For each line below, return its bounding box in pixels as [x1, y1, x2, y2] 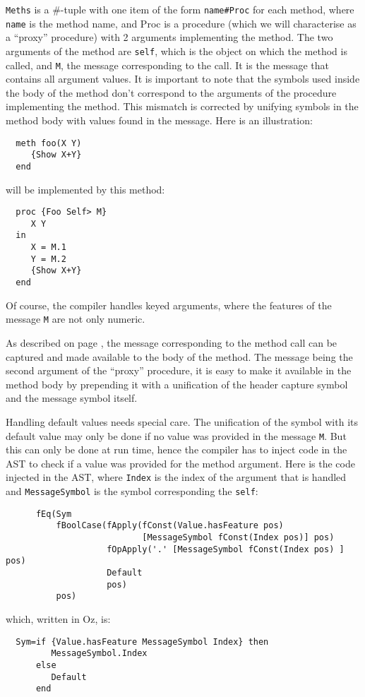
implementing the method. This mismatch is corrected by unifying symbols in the [6, 99, 359, 114]
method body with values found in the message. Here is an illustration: [6, 113, 313, 127]
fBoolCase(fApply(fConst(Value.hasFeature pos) [56, 520, 284, 531]
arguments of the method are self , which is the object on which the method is [6, 43, 347, 58]
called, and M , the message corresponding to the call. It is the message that [6, 57, 329, 72]
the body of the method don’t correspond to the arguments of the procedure [6, 85, 337, 100]
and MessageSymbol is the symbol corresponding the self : [6, 484, 258, 499]
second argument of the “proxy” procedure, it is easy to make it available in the [6, 363, 352, 378]
